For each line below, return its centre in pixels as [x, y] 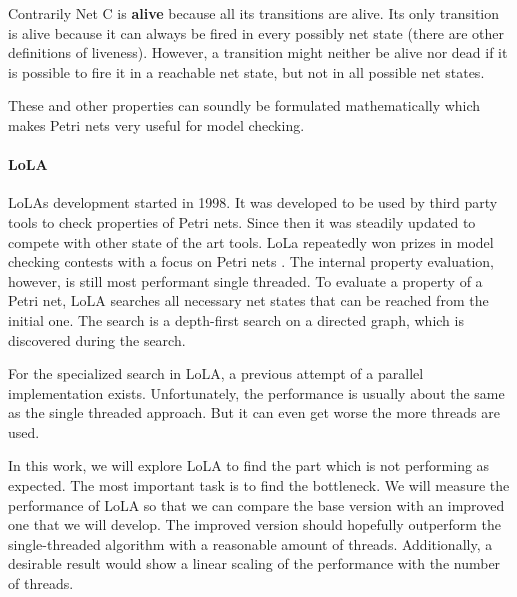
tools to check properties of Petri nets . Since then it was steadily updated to [242, 221]
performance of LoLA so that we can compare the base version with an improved [256, 504]
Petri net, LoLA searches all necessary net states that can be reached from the [248, 300]
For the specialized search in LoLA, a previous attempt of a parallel [216, 373]
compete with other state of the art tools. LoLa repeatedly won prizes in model [251, 241]
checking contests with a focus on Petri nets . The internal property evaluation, [251, 261]
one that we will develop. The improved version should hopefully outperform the [255, 524]
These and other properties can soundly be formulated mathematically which [244, 105]
